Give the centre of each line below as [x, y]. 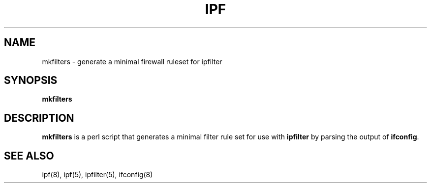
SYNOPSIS [31, 80]
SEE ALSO [29, 156]
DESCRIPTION [39, 118]
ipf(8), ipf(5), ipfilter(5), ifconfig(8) [97, 175]
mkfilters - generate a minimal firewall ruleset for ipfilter [132, 61]
